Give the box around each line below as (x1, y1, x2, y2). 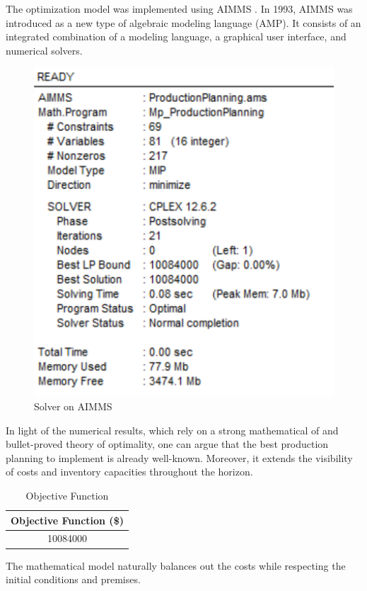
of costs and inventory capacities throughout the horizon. (6, 464, 253, 479)
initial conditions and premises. (6, 572, 141, 587)
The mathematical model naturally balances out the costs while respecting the (6, 558, 346, 573)
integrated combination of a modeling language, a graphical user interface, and (6, 29, 346, 44)
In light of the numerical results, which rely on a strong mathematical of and (6, 422, 339, 437)
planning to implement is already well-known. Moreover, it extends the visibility (6, 450, 353, 465)
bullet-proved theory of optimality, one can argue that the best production (6, 437, 329, 451)
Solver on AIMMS (34, 399, 112, 414)
